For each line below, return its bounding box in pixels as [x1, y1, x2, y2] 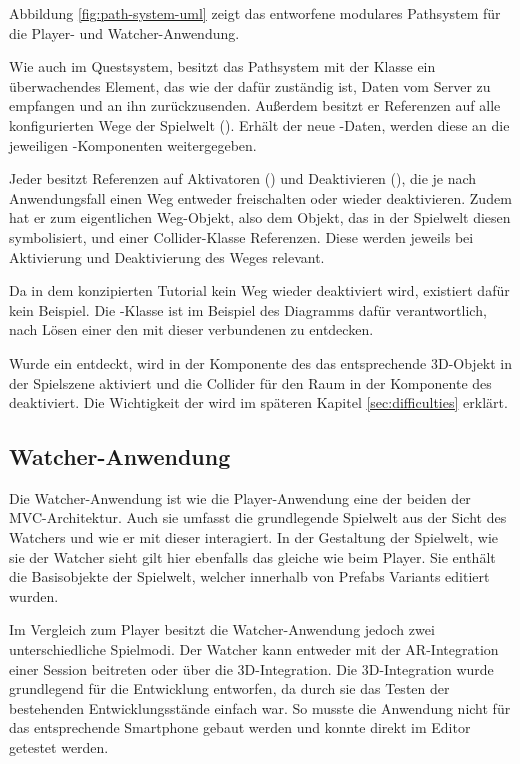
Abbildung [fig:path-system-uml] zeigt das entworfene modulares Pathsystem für [9, 3, 501, 23]
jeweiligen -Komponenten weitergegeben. [9, 134, 257, 155]
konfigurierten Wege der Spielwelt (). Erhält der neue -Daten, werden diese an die [9, 114, 510, 135]
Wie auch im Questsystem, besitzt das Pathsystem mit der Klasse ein [9, 56, 436, 77]
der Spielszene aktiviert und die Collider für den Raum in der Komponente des [9, 372, 492, 393]
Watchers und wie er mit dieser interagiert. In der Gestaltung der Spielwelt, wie [9, 527, 499, 548]
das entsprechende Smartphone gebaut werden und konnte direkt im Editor [9, 717, 471, 738]
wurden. [9, 585, 59, 606]
